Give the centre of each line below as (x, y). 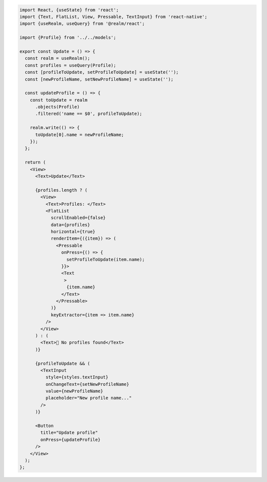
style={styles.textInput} (77, 377)
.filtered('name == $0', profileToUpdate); (89, 114)
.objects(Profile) (58, 107)
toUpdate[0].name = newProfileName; (80, 134)
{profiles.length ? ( (61, 190)
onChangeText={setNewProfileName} (87, 384)
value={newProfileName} (74, 391)
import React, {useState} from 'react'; (69, 10)
